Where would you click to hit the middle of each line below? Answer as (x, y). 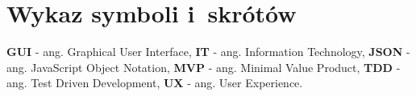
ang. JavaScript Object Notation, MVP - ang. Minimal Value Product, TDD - (204, 67)
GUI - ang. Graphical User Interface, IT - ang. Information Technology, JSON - (208, 52)
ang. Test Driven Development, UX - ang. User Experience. (155, 83)
